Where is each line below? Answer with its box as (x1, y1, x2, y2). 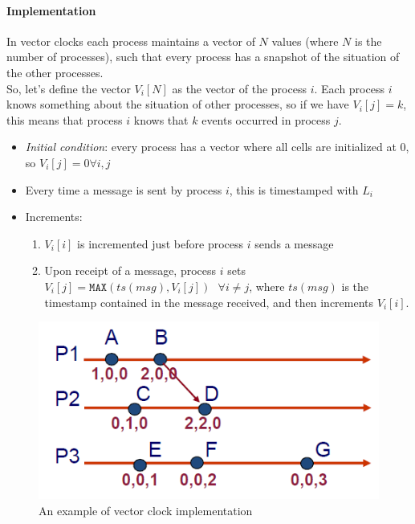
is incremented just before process (77, 235, 244, 252)
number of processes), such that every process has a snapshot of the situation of (6, 48, 400, 65)
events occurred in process (201, 111, 331, 128)
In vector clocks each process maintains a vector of (6, 32, 255, 49)
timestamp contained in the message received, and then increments (44, 293, 374, 310)
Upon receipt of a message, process (44, 262, 217, 279)
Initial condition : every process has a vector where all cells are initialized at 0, (25, 138, 409, 155)
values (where (271, 32, 339, 49)
